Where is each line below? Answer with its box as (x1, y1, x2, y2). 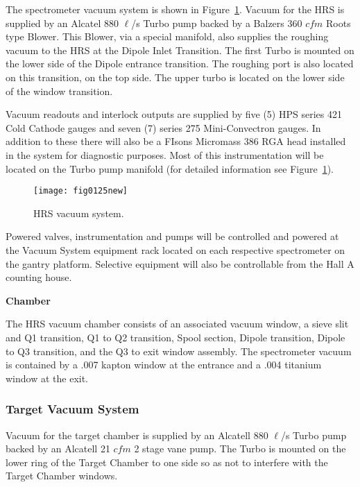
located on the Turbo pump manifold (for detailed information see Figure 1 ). (6, 161, 334, 176)
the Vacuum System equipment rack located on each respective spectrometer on (6, 242, 345, 257)
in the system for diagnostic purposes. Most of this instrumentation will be (6, 147, 324, 162)
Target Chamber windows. (6, 468, 118, 483)
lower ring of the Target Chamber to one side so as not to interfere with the (6, 454, 328, 469)
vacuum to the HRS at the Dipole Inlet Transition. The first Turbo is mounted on (6, 42, 354, 57)
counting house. (6, 270, 72, 284)
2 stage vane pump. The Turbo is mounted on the (134, 441, 346, 456)
